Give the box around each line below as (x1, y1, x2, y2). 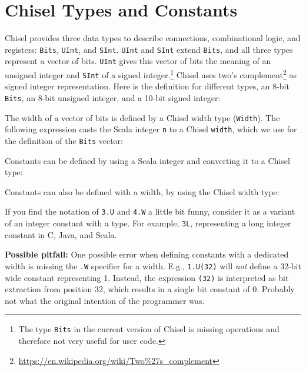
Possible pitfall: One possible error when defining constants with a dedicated (5, 248, 289, 260)
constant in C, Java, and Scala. (5, 228, 117, 240)
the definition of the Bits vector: (5, 134, 123, 146)
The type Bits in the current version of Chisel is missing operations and (18, 323, 280, 335)
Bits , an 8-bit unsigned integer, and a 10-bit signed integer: (5, 91, 221, 103)
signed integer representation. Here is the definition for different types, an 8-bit (5, 80, 290, 92)
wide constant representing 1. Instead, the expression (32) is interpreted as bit (5, 271, 289, 283)
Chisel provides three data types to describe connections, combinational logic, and (5, 32, 301, 44)
